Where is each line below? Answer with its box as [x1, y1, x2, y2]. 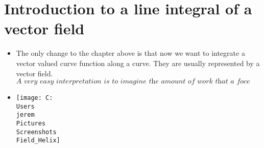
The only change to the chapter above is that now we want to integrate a [16, 48, 245, 58]
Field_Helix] [16, 137, 60, 144]
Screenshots [16, 128, 57, 136]
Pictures [16, 120, 46, 128]
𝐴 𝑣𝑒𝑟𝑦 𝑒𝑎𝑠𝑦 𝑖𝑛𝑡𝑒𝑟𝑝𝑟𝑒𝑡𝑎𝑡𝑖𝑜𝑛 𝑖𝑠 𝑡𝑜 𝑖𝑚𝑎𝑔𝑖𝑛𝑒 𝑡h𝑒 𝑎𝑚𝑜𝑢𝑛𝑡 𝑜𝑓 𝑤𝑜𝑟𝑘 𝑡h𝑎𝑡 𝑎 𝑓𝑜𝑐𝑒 [16, 78, 250, 86]
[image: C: [16, 94, 53, 102]
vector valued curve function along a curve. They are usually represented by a [16, 57, 260, 68]
